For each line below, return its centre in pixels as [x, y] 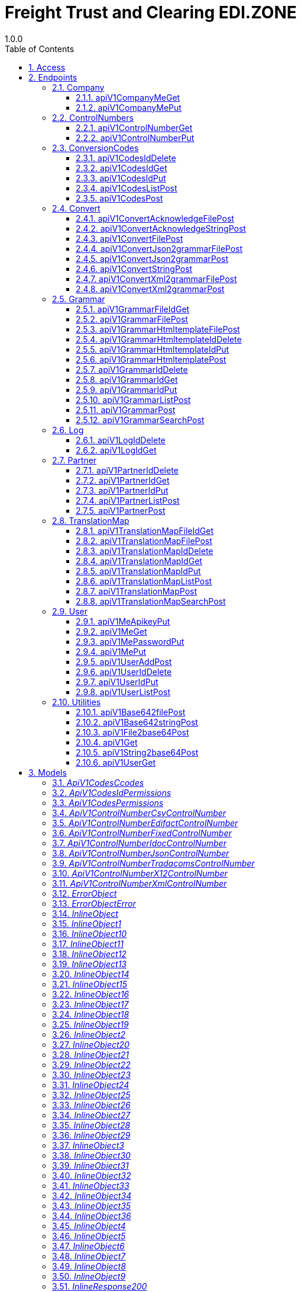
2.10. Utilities [77, 702]
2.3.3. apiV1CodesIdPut [121, 178]
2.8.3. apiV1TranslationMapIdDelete [145, 551]
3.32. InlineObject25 [91, 1095]
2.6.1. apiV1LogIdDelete [121, 440]
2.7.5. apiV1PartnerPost [121, 510]
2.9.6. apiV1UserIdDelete [124, 671]
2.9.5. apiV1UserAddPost [124, 661]
